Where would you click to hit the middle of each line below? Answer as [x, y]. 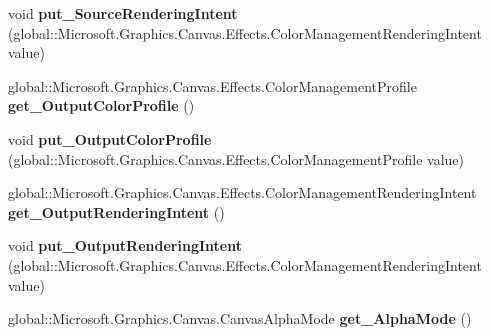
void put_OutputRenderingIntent [125, 245]
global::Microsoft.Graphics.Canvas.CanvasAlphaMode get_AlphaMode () [240, 318]
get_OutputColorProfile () [101, 105]
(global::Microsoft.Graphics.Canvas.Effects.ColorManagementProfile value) [236, 158]
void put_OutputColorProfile [110, 138]
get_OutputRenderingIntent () [116, 211]
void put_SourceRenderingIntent [123, 13]
